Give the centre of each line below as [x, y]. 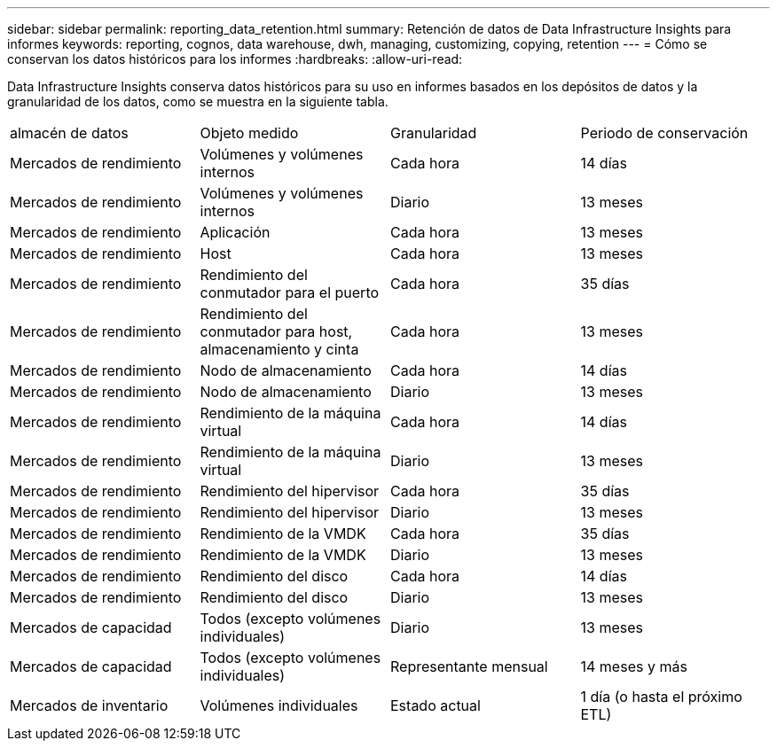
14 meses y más [634, 666]
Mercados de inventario [89, 705]
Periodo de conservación [664, 133]
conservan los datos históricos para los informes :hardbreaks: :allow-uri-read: [235, 59]
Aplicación [235, 232]
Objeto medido [249, 133]
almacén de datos [69, 133]
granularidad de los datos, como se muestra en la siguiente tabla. [198, 101]
